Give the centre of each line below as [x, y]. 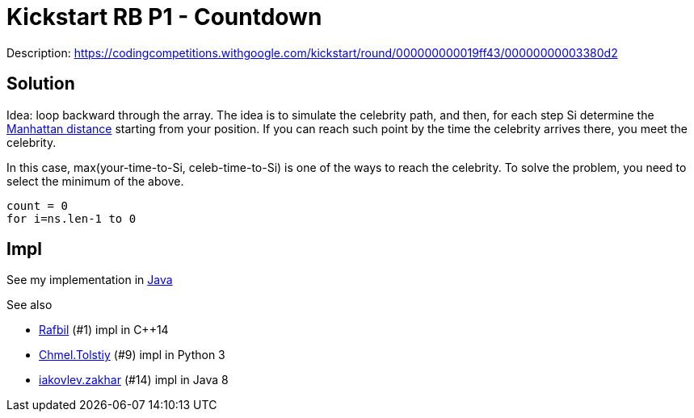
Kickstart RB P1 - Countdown [164, 17]
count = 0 [37, 205]
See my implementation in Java [90, 280]
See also [29, 305]
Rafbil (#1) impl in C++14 [104, 330]
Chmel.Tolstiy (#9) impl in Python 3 [132, 355]
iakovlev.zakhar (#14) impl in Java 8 [134, 380]
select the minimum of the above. [95, 181]
